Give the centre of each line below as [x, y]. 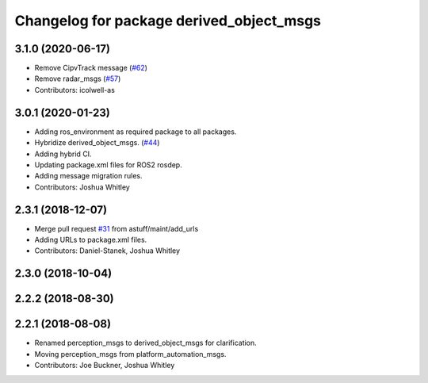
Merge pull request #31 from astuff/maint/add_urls [117, 228]
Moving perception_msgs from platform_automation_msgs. [130, 354]
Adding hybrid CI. [63, 154]
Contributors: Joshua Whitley [82, 187]
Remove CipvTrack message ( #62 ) [91, 68]
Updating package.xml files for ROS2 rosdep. [108, 165]
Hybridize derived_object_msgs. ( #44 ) [97, 143]
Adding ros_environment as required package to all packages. [136, 132]
